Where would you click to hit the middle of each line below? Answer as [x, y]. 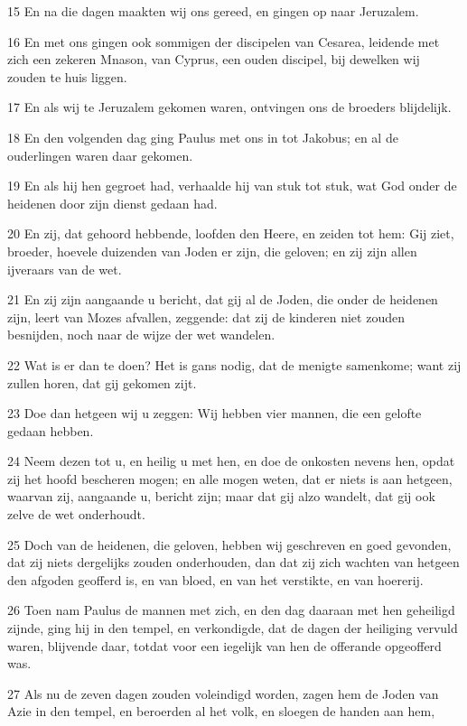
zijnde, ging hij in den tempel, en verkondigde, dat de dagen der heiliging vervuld [233, 628]
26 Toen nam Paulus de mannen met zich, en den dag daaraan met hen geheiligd [231, 610]
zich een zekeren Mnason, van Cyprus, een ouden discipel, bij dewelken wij [214, 59]
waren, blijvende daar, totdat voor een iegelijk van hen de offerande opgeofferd [224, 645]
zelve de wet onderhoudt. [76, 514]
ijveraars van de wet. [65, 269]
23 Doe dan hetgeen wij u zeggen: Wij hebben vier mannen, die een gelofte [215, 413]
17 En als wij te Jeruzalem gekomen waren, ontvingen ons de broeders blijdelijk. [229, 107]
